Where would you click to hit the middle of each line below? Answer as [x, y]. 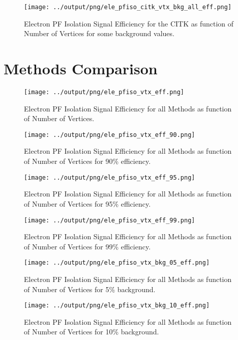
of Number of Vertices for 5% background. [90, 289]
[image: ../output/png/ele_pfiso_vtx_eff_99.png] [110, 220]
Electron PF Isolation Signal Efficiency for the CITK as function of [129, 23]
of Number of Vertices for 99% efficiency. [87, 246]
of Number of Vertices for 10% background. [92, 332]
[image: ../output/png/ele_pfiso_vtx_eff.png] [104, 92]
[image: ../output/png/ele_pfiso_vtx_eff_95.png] [110, 177]
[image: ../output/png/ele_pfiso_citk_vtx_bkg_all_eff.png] [128, 7]
